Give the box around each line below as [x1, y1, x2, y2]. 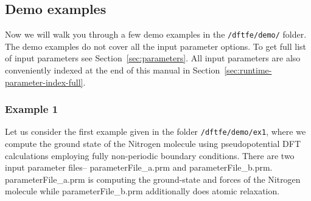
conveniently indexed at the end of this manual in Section [5, 64, 220, 77]
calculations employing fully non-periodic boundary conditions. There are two [5, 149, 295, 162]
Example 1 [5, 101, 58, 117]
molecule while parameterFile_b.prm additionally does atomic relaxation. [5, 185, 280, 197]
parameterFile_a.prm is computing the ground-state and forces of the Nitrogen [5, 172, 301, 185]
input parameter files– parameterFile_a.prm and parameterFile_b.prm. [5, 161, 273, 174]
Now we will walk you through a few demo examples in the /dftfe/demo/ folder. [5, 28, 307, 41]
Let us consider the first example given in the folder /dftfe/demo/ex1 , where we [5, 125, 306, 138]
